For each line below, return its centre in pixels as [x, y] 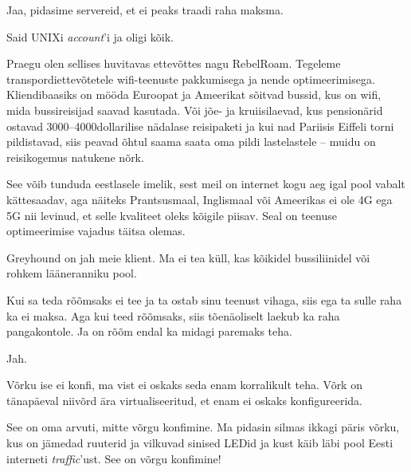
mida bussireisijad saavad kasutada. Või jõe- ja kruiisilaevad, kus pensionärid [195, 110]
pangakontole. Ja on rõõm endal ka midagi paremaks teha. [149, 331]
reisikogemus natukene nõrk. [75, 157]
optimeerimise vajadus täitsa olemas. [96, 231]
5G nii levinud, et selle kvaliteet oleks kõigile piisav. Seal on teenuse [172, 215]
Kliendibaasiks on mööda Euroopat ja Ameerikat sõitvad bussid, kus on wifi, [194, 94]
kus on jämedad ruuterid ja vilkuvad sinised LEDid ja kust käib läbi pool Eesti [200, 443]
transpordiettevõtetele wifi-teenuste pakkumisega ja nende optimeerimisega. [191, 79]
